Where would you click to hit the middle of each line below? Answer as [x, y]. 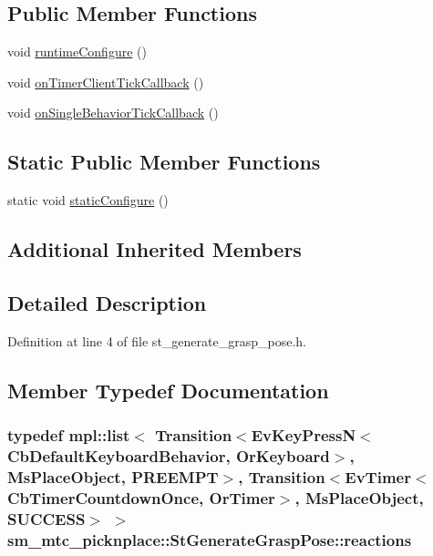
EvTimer [378, 476]
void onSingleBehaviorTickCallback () [113, 113]
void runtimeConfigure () [77, 51]
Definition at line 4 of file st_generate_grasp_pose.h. [157, 340]
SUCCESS [46, 518]
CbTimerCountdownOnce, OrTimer [141, 497]
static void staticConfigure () [88, 200]
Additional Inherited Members [155, 249]
